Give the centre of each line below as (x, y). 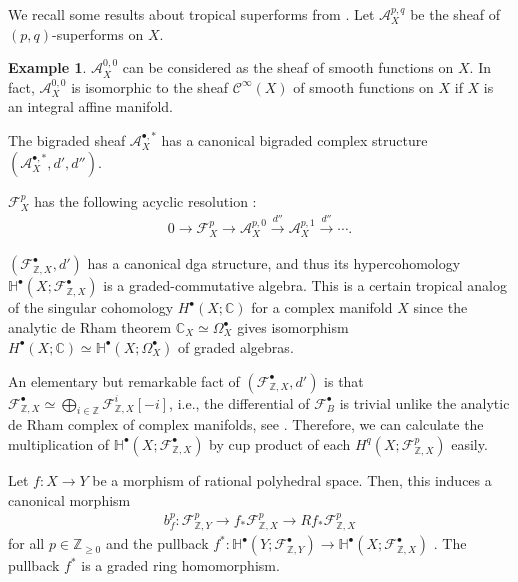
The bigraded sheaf (67, 139)
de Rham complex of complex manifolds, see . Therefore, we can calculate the (246, 424)
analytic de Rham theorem (90, 327)
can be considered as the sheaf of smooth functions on (288, 67)
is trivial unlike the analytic (424, 402)
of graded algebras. (236, 346)
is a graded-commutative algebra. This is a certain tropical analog (305, 285)
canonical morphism (69, 499)
